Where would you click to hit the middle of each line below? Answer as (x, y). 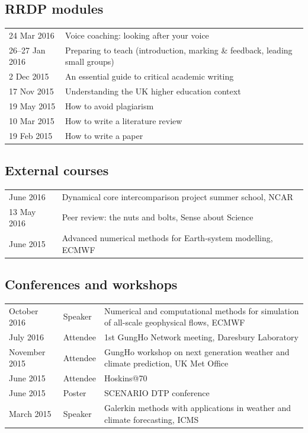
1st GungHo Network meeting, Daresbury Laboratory (201, 337)
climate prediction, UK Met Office (166, 363)
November (27, 351)
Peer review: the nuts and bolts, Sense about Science (158, 217)
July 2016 (26, 337)
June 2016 (27, 196)
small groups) (90, 61)
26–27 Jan (27, 50)
